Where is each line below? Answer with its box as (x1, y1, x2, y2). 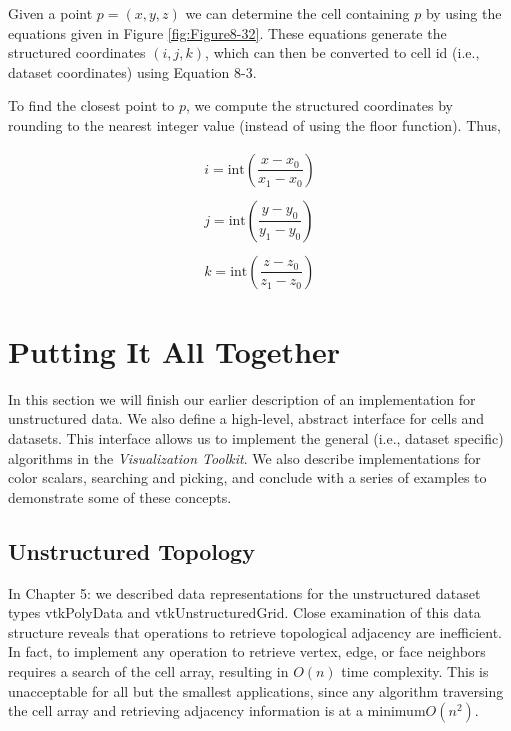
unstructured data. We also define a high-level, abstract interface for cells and (8, 408, 485, 429)
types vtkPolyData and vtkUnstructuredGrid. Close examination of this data (8, 602, 481, 623)
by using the (425, 3, 502, 23)
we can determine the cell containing (185, 3, 410, 23)
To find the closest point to (8, 95, 175, 116)
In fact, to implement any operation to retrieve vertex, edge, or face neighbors (8, 641, 486, 662)
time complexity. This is (341, 660, 489, 681)
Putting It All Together (8, 330, 341, 371)
